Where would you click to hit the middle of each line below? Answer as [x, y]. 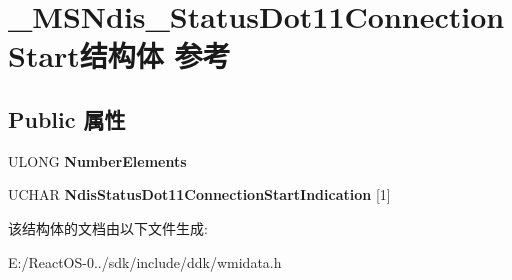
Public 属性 [67, 118]
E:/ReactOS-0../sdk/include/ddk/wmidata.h [145, 261]
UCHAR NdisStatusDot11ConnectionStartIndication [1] [199, 194]
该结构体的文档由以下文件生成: [108, 227]
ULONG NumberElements [97, 160]
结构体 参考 [155, 55]
